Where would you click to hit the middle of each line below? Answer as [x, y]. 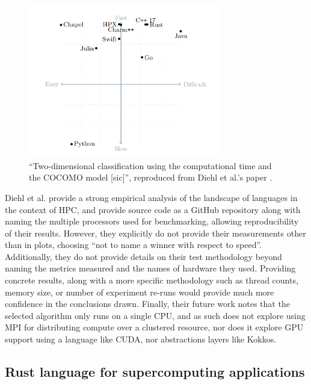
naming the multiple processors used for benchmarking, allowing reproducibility [152, 221]
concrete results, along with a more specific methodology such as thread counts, [152, 280]
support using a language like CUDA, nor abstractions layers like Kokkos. [141, 339]
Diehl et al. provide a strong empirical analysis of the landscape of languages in [151, 197]
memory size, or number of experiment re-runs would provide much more [140, 292]
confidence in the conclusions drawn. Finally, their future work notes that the [147, 304]
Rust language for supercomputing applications [155, 372]
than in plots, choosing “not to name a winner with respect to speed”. [133, 245]
